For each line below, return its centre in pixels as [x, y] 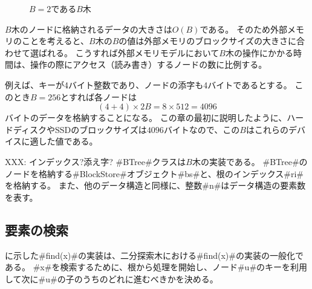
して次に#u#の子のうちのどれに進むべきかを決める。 [112, 278]
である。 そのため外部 [243, 29]
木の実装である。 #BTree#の [250, 161]
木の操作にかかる [259, 52]
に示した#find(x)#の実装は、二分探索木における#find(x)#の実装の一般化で [154, 255]
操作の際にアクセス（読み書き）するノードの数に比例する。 [148, 64]
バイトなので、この [202, 129]
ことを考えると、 [55, 41]
